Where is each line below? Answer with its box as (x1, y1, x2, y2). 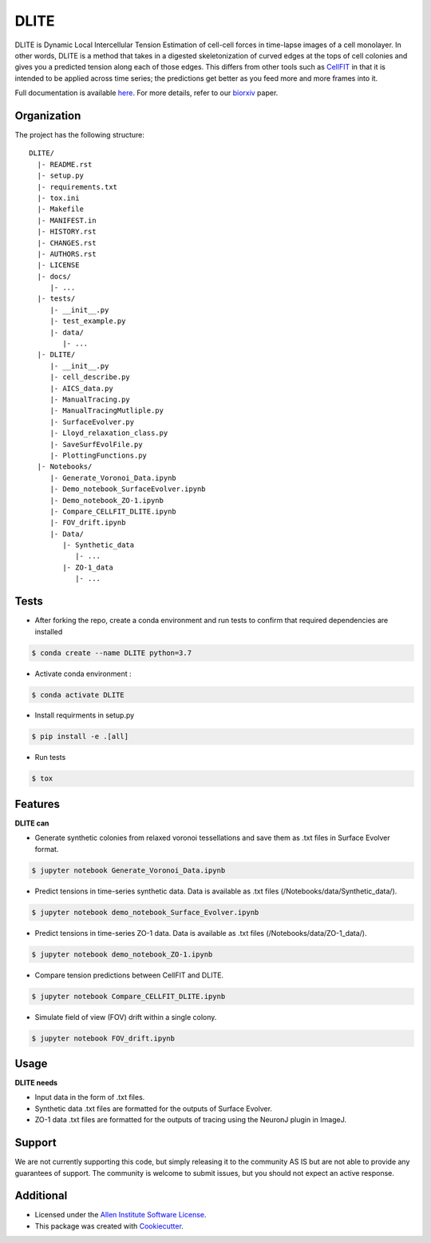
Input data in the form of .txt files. (34, 1093, 145, 1102)
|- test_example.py (49, 317, 126, 326)
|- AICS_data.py (49, 384, 113, 393)
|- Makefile (37, 205, 84, 214)
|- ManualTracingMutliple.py (49, 406, 164, 415)
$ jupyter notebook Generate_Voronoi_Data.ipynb (31, 865, 226, 875)
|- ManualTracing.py (49, 395, 131, 404)
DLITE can (14, 818, 49, 828)
